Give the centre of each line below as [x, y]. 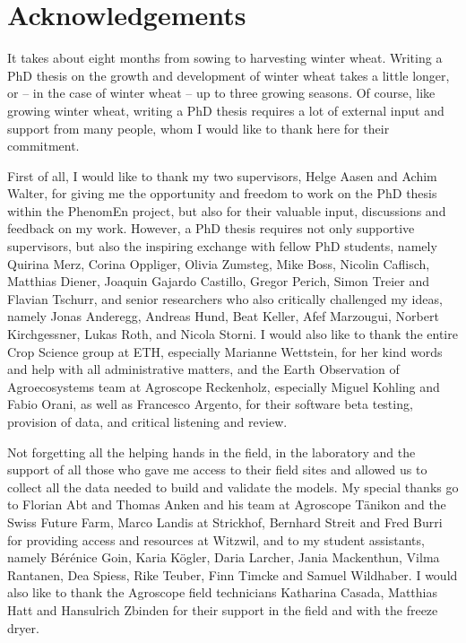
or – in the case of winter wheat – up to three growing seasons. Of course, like [221, 93]
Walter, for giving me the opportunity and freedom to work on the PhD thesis [222, 193]
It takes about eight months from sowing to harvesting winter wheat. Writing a [225, 58]
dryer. [23, 627]
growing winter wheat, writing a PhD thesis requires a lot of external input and [226, 110]
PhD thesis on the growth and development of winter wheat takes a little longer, [229, 75]
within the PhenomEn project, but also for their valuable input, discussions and [227, 210]
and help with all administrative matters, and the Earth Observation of [203, 369]
